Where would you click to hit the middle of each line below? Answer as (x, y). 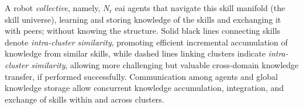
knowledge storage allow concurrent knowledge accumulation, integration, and (144, 88)
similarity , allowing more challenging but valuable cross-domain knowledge (165, 64)
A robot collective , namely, (53, 8)
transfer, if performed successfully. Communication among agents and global (141, 76)
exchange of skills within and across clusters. (85, 99)
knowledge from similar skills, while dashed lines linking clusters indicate (135, 53)
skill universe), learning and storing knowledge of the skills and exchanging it (143, 19)
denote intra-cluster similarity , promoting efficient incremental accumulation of (146, 42)
